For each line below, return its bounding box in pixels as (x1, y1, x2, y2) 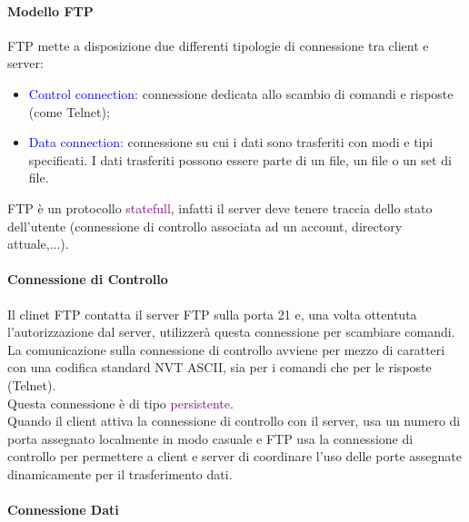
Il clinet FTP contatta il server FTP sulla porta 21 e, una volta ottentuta (7, 304, 417, 323)
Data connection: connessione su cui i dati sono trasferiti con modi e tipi (28, 133, 434, 152)
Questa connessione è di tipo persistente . (7, 393, 234, 412)
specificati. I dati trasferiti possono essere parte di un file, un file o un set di (28, 150, 452, 169)
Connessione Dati (7, 500, 119, 519)
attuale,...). (7, 234, 69, 253)
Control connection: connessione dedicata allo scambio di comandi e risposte (28, 84, 454, 103)
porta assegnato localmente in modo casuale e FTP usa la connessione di (7, 428, 414, 448)
